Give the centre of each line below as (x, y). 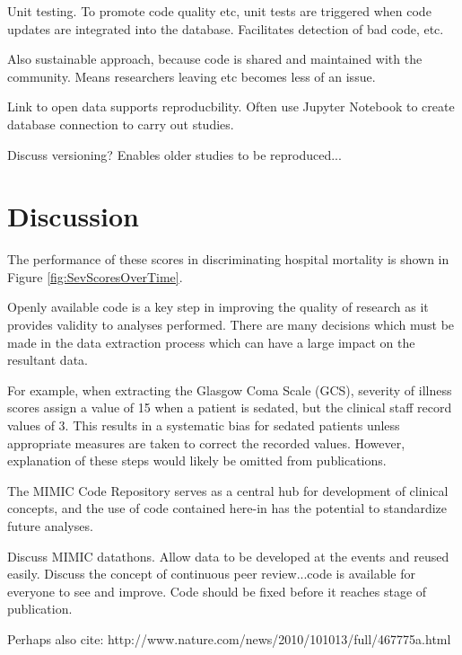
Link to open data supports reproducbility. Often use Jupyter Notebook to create (231, 106)
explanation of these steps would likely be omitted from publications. (197, 460)
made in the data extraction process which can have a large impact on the (211, 342)
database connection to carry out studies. (121, 124)
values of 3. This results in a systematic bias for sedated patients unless (204, 425)
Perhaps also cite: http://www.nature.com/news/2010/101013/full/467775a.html (229, 638)
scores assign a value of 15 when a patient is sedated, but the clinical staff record (230, 407)
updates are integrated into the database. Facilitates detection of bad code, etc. (226, 28)
